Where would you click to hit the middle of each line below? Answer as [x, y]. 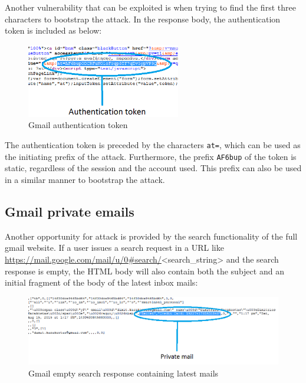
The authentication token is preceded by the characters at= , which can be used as [153, 145]
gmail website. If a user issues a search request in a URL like [114, 248]
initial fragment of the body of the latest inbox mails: [101, 282]
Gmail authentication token [78, 125]
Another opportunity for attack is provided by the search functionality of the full [151, 236]
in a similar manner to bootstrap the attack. [85, 179]
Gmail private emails [70, 211]
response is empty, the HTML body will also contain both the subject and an [144, 271]
